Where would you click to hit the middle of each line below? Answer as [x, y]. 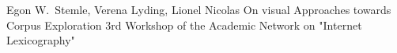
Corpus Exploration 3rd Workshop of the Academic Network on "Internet [184, 25]
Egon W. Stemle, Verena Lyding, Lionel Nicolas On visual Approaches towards [199, 9]
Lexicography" [41, 40]
